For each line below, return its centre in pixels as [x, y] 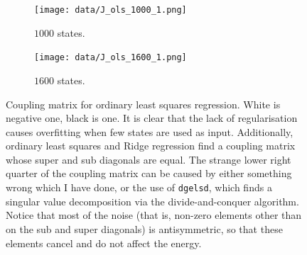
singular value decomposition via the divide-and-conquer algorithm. [152, 201]
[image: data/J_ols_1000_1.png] [111, 10]
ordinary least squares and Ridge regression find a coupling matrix [151, 146]
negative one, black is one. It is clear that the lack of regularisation [152, 118]
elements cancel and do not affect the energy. [104, 243]
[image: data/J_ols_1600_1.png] [111, 58]
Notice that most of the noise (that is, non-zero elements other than [154, 215]
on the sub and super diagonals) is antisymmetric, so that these [144, 228]
